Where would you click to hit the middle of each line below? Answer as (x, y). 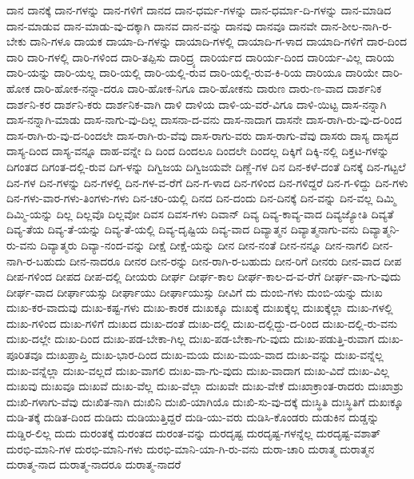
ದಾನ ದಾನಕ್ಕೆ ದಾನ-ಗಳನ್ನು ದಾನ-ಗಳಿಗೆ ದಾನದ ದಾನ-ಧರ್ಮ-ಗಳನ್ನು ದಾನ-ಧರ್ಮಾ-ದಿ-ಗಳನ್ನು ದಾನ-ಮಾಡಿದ (199, 10)
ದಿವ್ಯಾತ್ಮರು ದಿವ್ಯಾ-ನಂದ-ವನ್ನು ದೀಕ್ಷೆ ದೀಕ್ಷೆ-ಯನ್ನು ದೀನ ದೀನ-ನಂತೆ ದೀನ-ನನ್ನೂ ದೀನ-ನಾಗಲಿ (205, 244)
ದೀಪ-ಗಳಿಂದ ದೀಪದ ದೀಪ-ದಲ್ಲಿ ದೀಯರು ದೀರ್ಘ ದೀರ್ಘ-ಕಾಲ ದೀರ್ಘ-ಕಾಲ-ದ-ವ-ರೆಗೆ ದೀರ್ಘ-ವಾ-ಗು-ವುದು (204, 276)
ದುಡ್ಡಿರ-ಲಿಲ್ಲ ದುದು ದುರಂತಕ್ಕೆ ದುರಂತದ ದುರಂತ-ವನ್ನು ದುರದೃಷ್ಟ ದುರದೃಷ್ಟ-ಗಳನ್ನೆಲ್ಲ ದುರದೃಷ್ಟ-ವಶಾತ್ (194, 433)
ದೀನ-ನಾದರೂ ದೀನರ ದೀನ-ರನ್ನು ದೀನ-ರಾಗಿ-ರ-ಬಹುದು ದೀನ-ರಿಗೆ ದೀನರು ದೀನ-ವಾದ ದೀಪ (235, 260)
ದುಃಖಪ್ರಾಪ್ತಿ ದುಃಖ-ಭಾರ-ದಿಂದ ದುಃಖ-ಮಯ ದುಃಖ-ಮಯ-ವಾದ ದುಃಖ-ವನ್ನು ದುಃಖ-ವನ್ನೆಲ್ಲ (215, 355)
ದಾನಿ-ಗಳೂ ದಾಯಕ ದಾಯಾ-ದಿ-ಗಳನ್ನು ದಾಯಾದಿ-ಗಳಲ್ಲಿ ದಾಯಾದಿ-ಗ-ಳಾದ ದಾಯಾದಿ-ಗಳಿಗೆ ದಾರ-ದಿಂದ (219, 41)
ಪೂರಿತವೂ (24, 355)
